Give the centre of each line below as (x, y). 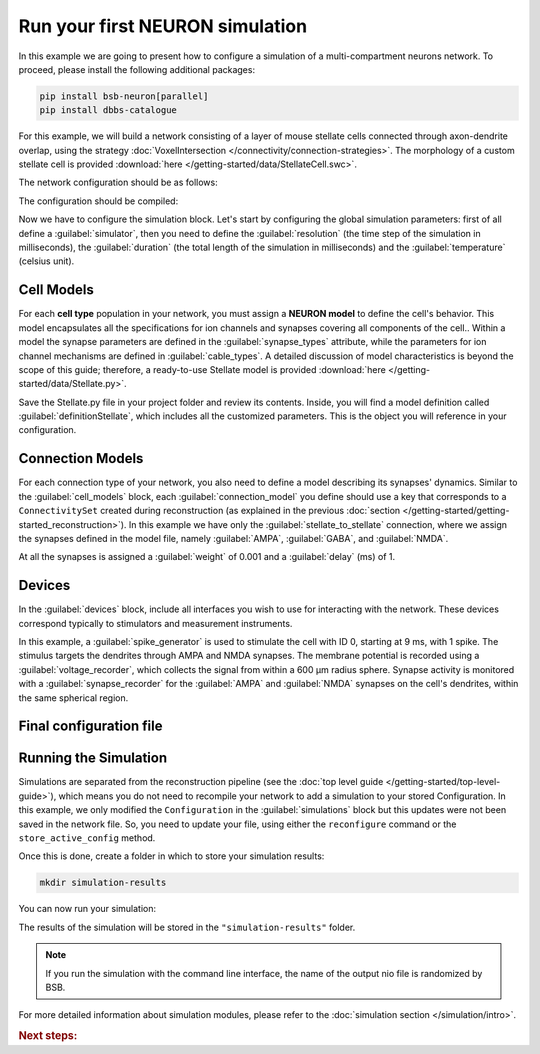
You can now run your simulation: (87, 909)
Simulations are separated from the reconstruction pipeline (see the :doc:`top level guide (201, 782)
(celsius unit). (46, 261)
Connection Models (81, 458)
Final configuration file (91, 726)
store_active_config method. (87, 838)
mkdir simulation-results (103, 883)
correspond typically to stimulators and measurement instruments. (155, 623)
